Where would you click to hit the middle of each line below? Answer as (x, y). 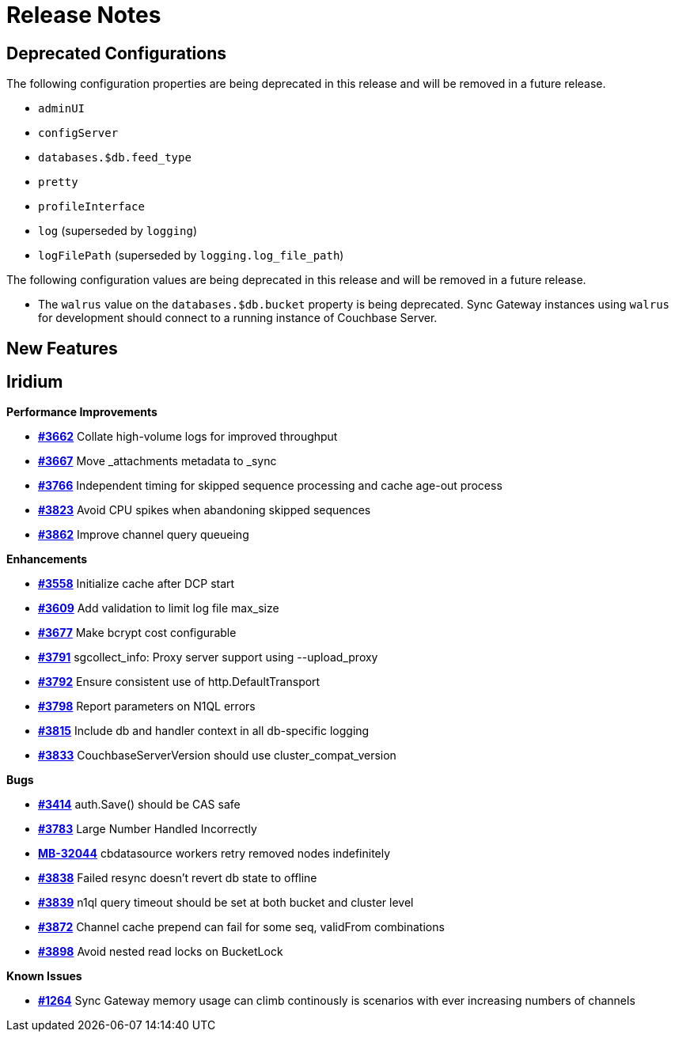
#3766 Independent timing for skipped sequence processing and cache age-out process (270, 486)
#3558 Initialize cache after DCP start (137, 584)
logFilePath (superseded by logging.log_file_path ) (191, 256)
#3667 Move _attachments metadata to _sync (157, 461)
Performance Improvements (82, 412)
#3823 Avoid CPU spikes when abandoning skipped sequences (205, 510)
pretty (58, 182)
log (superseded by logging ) (118, 231)
